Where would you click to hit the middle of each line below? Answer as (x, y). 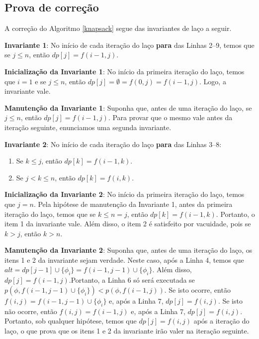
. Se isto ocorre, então (197, 289)
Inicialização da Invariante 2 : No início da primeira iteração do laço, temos (125, 194)
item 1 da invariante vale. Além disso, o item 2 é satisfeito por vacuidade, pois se (128, 224)
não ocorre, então (31, 311)
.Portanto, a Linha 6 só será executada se (132, 280)
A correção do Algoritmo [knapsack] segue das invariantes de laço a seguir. (118, 28)
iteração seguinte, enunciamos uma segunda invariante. (88, 127)
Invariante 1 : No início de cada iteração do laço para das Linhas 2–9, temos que (129, 45)
